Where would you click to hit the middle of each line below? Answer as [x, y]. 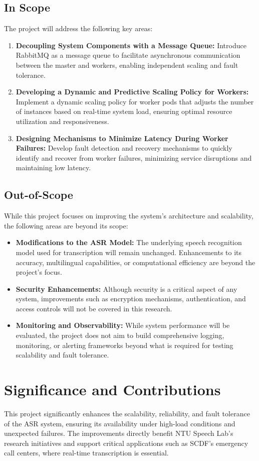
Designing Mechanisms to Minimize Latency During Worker [122, 138]
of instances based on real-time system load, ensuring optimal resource [124, 111]
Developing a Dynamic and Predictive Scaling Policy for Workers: [132, 92]
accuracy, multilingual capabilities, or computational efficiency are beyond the [136, 262]
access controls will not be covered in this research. [94, 308]
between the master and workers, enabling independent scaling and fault [127, 65]
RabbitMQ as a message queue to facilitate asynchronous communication [128, 55]
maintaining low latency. [53, 167]
